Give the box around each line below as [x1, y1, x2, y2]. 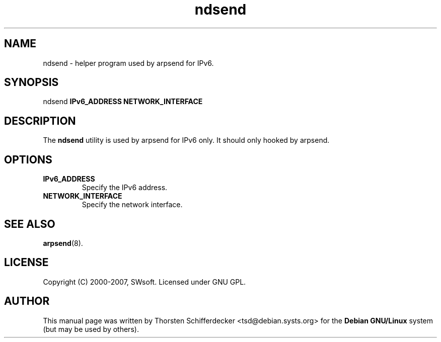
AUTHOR [4, 295, 50, 308]
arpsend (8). [43, 238, 83, 247]
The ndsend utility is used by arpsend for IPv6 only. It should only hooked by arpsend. [43, 136, 330, 145]
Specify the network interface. [82, 200, 183, 209]
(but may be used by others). [43, 324, 139, 333]
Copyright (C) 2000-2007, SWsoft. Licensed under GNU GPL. [43, 277, 246, 286]
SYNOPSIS [4, 76, 59, 89]
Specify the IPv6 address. [82, 183, 168, 192]
